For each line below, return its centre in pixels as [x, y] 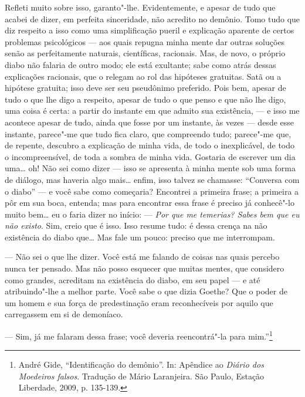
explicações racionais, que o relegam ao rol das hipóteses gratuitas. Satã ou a [143, 76]
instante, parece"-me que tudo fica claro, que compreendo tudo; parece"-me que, [148, 133]
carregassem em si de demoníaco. [64, 314]
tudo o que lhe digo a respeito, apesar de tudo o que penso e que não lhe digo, [145, 99]
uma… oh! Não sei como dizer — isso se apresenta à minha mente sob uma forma [150, 168]
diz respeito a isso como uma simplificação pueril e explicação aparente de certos [150, 30]
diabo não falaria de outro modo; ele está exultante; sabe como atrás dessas [140, 64]
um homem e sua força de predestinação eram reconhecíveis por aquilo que [139, 302]
